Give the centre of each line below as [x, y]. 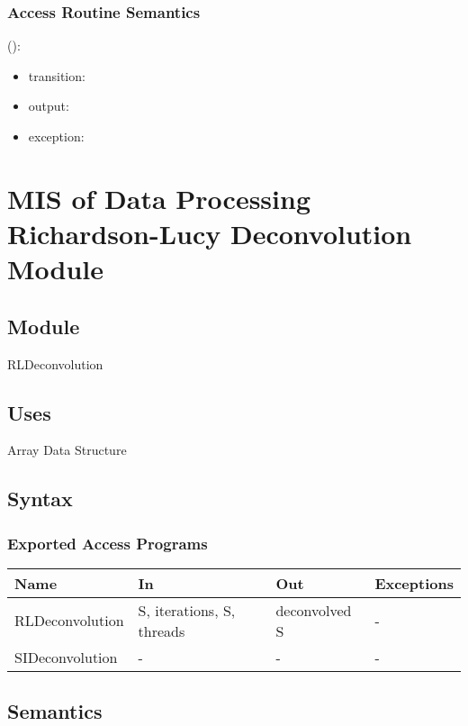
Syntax [40, 499]
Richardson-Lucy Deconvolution [210, 233]
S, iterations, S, [187, 610]
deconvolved [314, 610]
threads [162, 631]
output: [49, 106]
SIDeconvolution [66, 657]
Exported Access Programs [108, 543]
